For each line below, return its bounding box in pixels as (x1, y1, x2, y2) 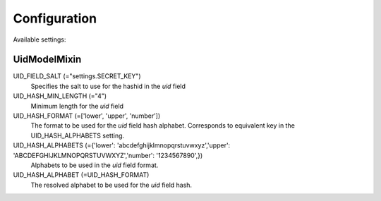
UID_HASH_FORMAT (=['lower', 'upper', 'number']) (13, 111, 161, 120)
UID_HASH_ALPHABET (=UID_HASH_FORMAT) (13, 171, 150, 179)
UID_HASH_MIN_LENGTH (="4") (13, 92, 107, 100)
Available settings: (13, 35, 66, 44)
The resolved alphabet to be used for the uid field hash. (30, 181, 193, 189)
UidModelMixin (13, 54, 82, 66)
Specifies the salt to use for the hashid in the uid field (30, 82, 186, 90)
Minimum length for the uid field (30, 102, 123, 110)
